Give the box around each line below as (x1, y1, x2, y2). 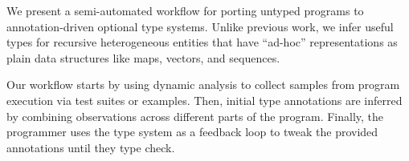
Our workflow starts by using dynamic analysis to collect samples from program (6, 76, 400, 93)
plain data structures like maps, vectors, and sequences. (6, 49, 280, 66)
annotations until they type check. (6, 139, 175, 155)
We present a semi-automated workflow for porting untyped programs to (6, 2, 364, 18)
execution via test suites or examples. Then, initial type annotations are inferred (6, 91, 403, 108)
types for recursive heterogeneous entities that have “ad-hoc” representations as (6, 34, 398, 50)
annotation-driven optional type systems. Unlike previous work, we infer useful (6, 18, 394, 34)
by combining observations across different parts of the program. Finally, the (6, 107, 384, 124)
